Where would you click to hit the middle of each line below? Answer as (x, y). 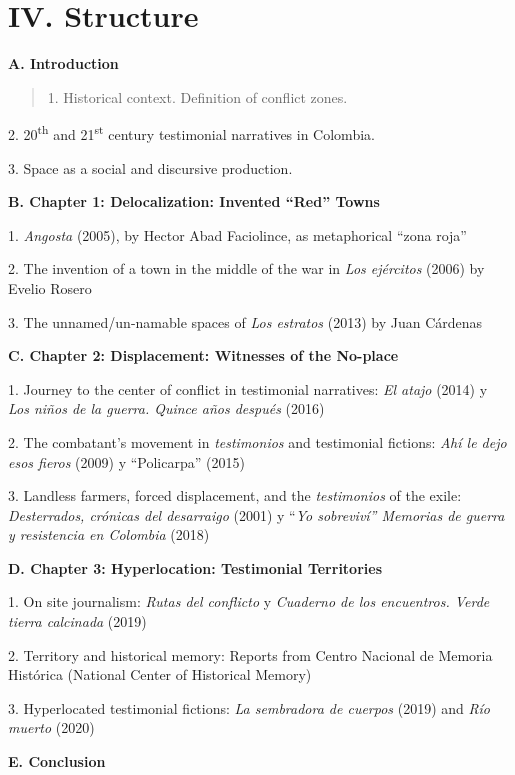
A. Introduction (63, 63)
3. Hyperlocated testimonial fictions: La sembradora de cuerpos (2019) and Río (249, 707)
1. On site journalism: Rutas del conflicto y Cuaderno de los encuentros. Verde (249, 601)
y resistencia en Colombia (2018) (109, 534)
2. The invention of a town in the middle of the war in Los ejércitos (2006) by (246, 268)
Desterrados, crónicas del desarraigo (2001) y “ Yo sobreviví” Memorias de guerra (256, 514)
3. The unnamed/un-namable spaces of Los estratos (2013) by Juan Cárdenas (245, 321)
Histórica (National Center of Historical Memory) (160, 674)
